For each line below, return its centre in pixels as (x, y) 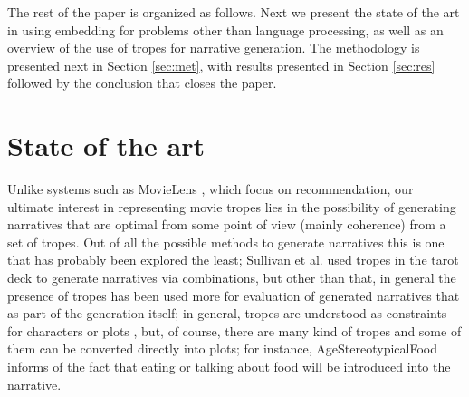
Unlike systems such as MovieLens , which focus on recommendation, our (211, 189)
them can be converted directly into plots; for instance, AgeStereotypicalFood (222, 349)
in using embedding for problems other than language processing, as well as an (225, 29)
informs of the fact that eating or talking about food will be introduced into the (229, 367)
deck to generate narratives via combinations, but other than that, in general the (232, 278)
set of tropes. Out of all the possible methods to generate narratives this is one (226, 242)
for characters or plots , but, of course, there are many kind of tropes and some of (234, 330)
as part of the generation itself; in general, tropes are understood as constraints (227, 313)
